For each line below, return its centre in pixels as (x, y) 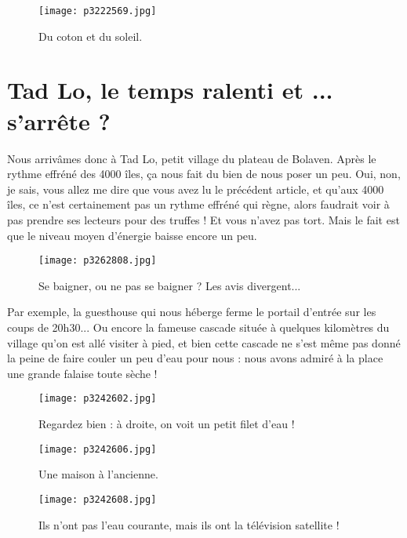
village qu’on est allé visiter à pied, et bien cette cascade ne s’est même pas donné (204, 342)
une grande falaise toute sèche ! (82, 373)
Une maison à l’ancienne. (98, 474)
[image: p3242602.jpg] (98, 399)
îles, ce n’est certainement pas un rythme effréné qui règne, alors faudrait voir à (198, 204)
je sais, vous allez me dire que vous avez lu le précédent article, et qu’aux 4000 (196, 189)
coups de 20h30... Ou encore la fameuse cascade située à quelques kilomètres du (198, 327)
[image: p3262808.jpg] (98, 261)
